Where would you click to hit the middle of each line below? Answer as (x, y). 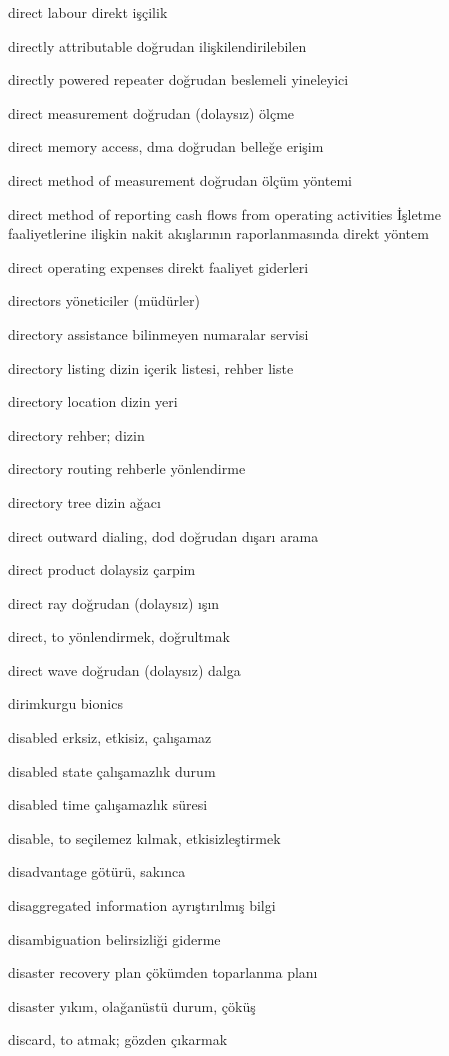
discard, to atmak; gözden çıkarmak (118, 1039)
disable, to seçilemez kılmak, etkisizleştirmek (144, 837)
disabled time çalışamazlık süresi (108, 804)
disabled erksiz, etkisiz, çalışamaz (110, 737)
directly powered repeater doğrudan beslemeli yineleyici (178, 79)
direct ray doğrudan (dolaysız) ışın (114, 602)
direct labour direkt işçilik (88, 12)
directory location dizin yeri (93, 401)
